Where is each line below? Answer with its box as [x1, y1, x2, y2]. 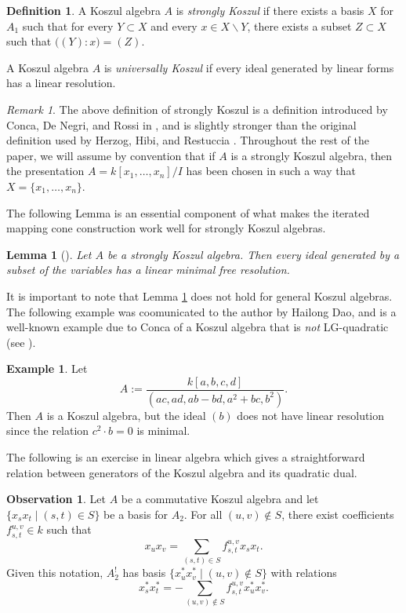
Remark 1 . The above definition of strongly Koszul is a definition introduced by [6, 100, 388, 117]
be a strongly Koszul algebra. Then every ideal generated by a [107, 246, 400, 262]
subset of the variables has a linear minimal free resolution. [6, 261, 290, 278]
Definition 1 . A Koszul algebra [6, 2, 161, 18]
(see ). [6, 334, 36, 350]
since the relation [6, 422, 89, 439]
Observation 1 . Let [6, 491, 106, 507]
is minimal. [136, 422, 190, 439]
